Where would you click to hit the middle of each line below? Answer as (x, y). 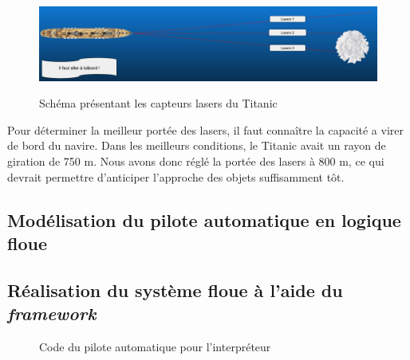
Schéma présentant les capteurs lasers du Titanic (158, 103)
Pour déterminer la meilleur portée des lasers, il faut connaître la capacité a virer (205, 129)
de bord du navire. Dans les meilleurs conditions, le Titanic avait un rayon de (197, 145)
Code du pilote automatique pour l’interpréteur (155, 346)
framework (52, 313)
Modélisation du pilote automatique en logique (204, 219)
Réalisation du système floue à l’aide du (175, 290)
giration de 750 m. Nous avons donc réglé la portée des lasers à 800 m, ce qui (196, 160)
